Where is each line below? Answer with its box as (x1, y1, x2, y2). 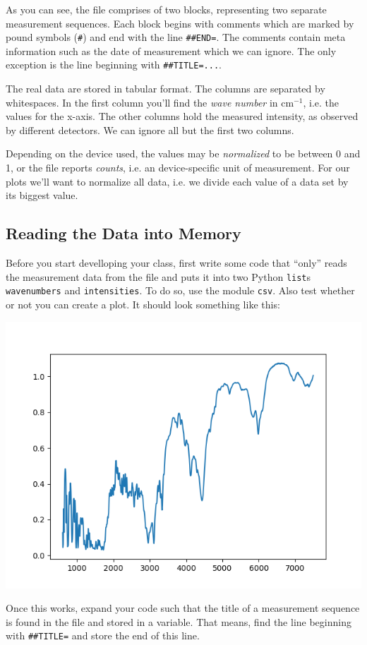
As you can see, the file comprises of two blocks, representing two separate (6, 2, 327, 16)
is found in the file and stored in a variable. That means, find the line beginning (6, 614, 351, 629)
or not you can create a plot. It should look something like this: (6, 296, 280, 311)
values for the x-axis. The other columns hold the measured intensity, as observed (6, 109, 359, 123)
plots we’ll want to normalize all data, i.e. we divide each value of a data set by (6, 174, 349, 188)
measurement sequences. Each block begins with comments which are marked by (6, 16, 354, 30)
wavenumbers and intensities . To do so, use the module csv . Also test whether (6, 283, 355, 298)
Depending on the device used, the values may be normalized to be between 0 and (6, 146, 361, 161)
